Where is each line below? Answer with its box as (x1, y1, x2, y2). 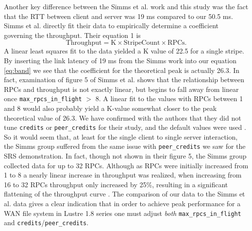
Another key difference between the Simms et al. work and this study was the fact (4, 1, 249, 11)
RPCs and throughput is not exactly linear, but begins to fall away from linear (4, 84, 239, 94)
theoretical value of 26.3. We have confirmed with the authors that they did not (4, 112, 241, 123)
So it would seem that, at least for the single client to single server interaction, (4, 131, 238, 142)
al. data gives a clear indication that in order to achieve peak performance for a (4, 198, 241, 209)
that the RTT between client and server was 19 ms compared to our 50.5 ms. (4, 11, 233, 21)
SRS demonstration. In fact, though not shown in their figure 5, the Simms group (4, 151, 247, 161)
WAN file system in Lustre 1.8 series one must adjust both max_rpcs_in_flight (4, 208, 241, 218)
